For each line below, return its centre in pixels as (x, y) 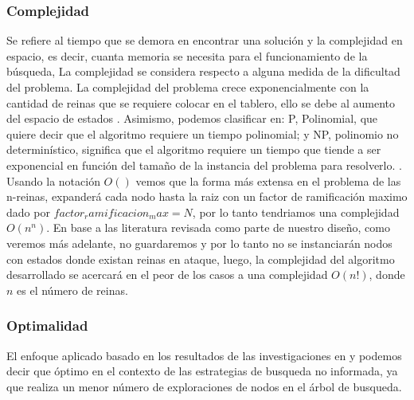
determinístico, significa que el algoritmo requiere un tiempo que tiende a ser (194, 149)
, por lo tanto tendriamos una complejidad (296, 212)
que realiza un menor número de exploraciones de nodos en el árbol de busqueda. (204, 386)
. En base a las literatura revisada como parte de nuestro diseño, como (218, 227)
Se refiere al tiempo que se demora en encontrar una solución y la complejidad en (205, 40)
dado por (28, 212)
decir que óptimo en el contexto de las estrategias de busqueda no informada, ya (202, 371)
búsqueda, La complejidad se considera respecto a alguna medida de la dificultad (203, 71)
